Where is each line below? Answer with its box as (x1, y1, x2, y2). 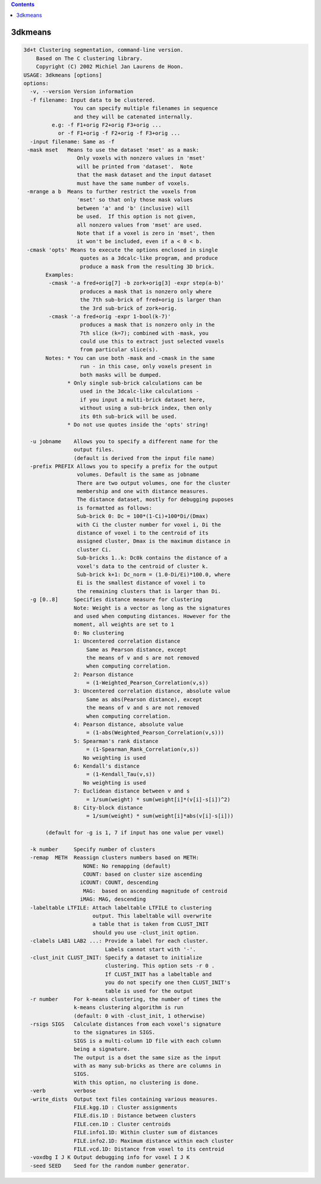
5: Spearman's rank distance (73, 738, 159, 744)
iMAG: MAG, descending (80, 896, 146, 903)
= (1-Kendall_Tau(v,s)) (86, 771, 156, 778)
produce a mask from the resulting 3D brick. (80, 263, 215, 270)
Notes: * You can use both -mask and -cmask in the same (45, 355, 215, 361)
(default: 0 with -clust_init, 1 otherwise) (73, 1012, 206, 1019)
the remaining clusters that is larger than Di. (76, 588, 221, 594)
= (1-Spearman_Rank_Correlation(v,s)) (86, 746, 199, 753)
